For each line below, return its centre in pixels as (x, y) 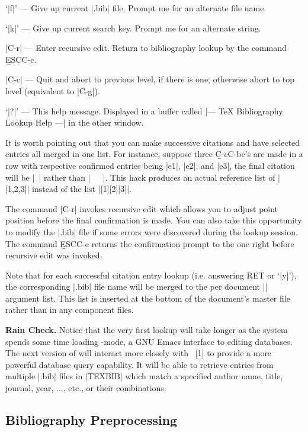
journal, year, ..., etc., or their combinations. (86, 388)
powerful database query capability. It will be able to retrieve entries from (139, 364)
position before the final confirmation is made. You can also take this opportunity (154, 220)
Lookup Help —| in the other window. (75, 122)
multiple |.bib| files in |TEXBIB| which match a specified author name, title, (144, 376)
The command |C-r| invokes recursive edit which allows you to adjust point (142, 208)
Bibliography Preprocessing (92, 420)
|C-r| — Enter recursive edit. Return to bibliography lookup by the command (146, 48)
